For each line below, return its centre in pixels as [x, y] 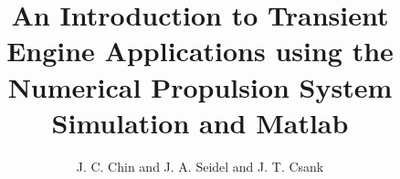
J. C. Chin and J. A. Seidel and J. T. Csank [200, 166]
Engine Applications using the [200, 51]
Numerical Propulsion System [200, 86]
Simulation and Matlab [200, 122]
